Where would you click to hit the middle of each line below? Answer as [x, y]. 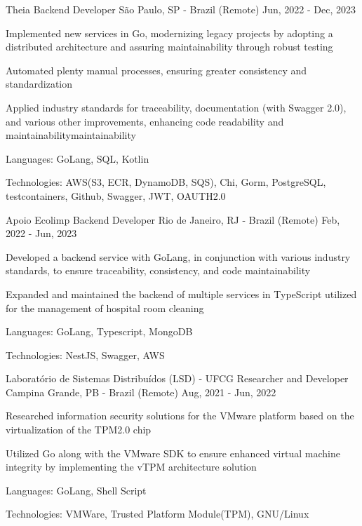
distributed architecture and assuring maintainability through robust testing [169, 47]
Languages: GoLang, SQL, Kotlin [78, 158]
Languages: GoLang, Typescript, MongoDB [99, 331]
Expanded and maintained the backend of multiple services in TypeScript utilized [181, 294]
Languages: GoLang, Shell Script [76, 490]
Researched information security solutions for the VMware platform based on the [180, 416]
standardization [39, 84]
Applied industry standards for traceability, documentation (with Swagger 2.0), [176, 107]
